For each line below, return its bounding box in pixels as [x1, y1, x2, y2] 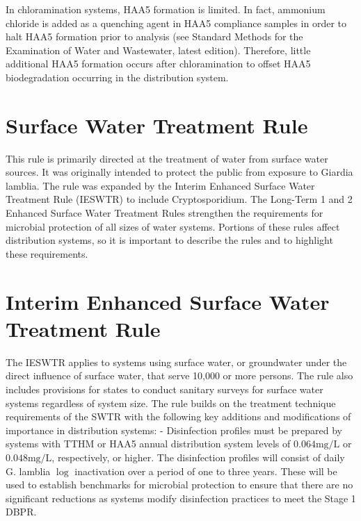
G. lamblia [6, 463, 51, 478]
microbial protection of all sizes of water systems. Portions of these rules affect [6, 219, 340, 233]
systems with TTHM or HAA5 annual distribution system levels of [6, 436, 291, 451]
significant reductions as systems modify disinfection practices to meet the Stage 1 [6, 490, 356, 505]
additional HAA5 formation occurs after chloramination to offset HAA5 [6, 56, 311, 71]
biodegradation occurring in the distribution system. [6, 69, 229, 84]
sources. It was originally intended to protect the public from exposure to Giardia [6, 165, 353, 179]
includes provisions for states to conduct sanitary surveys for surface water [6, 381, 323, 396]
